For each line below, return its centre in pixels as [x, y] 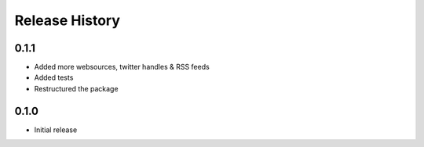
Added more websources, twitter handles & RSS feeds [122, 67]
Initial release [56, 130]
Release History [68, 20]
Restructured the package [76, 88]
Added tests [54, 77]
